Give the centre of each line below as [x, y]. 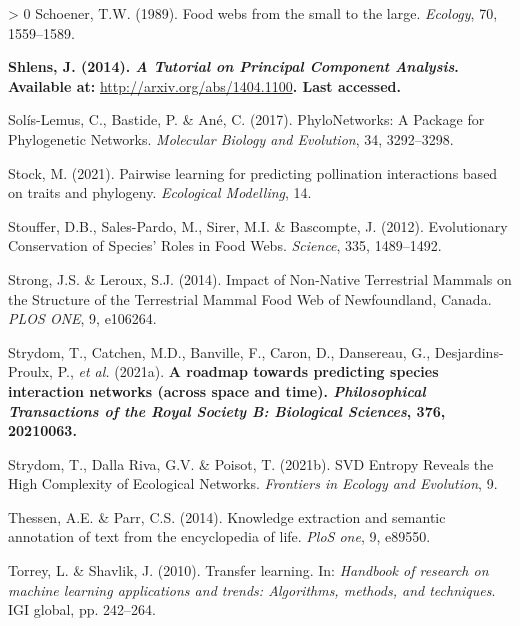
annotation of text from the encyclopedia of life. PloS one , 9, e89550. [219, 536]
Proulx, [30, 371]
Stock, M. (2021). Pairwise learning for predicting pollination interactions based [253, 172]
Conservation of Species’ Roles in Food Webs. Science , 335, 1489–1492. [225, 245]
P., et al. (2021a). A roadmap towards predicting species [248, 371]
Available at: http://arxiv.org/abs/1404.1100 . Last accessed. [204, 85]
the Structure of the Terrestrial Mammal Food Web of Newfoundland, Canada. [250, 298]
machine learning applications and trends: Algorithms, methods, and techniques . [252, 589]
